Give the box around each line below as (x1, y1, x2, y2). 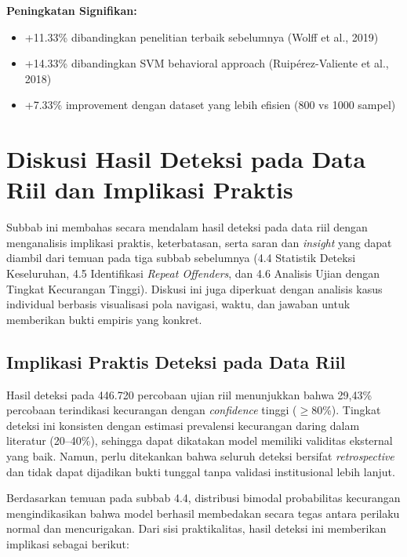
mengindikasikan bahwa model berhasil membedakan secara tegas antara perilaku (6, 504, 400, 521)
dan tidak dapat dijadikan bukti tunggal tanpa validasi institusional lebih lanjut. (6, 463, 395, 479)
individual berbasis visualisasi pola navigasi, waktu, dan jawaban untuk (6, 296, 351, 312)
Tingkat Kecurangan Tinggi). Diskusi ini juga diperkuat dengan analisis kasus (6, 280, 383, 297)
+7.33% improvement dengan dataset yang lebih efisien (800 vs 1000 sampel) (24, 96, 396, 113)
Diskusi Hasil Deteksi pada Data (6, 143, 366, 175)
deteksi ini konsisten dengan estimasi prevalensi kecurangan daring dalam (6, 417, 360, 433)
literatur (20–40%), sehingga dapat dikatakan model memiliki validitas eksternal (6, 432, 393, 449)
